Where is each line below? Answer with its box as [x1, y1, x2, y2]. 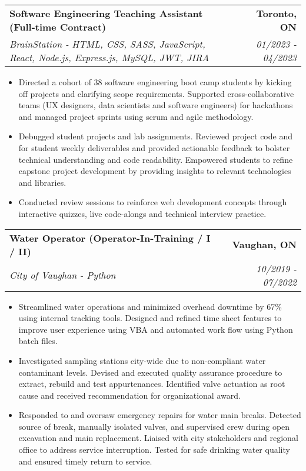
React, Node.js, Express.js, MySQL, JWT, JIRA [9, 51, 209, 64]
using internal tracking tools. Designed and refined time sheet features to [18, 312, 282, 324]
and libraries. [18, 176, 66, 188]
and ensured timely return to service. [18, 455, 152, 467]
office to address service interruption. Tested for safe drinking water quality [18, 443, 290, 456]
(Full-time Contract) [9, 20, 107, 34]
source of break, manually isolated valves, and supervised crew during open [18, 420, 290, 432]
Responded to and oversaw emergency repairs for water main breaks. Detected [18, 409, 301, 421]
